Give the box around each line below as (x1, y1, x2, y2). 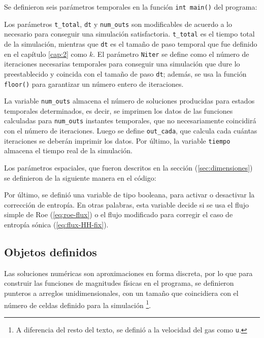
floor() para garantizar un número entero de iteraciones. (4, 78, 184, 89)
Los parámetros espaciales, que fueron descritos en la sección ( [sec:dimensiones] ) (4, 162, 253, 173)
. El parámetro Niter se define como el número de (93, 48, 249, 59)
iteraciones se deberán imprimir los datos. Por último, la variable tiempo (4, 135, 230, 146)
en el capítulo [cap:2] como (4, 48, 87, 59)
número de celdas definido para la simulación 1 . (4, 298, 151, 310)
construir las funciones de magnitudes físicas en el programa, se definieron (4, 278, 234, 288)
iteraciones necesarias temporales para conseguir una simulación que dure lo (4, 58, 240, 69)
